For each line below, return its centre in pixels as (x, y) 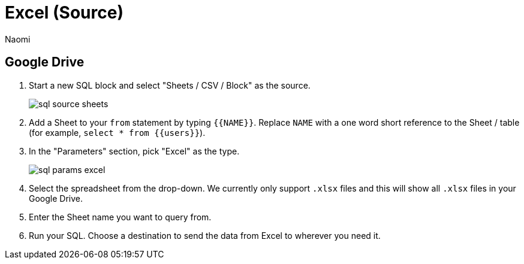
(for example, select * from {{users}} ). (117, 132)
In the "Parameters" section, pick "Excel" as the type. (134, 151)
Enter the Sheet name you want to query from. (120, 217)
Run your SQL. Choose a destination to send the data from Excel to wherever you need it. (205, 235)
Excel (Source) (64, 13)
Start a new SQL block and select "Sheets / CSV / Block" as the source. (170, 85)
